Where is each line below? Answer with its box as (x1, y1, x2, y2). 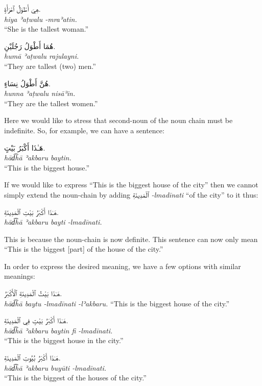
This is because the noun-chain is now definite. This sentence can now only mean (4, 233, 258, 244)
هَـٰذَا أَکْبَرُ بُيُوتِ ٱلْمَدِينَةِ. (4, 352, 61, 363)
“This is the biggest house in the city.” (4, 335, 124, 346)
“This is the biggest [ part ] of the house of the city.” (4, 244, 163, 254)
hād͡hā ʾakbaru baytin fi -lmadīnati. (4, 325, 113, 335)
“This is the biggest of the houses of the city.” (4, 372, 147, 383)
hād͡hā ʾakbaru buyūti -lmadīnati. (4, 362, 107, 373)
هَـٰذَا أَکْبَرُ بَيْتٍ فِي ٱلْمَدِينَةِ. (4, 315, 68, 326)
